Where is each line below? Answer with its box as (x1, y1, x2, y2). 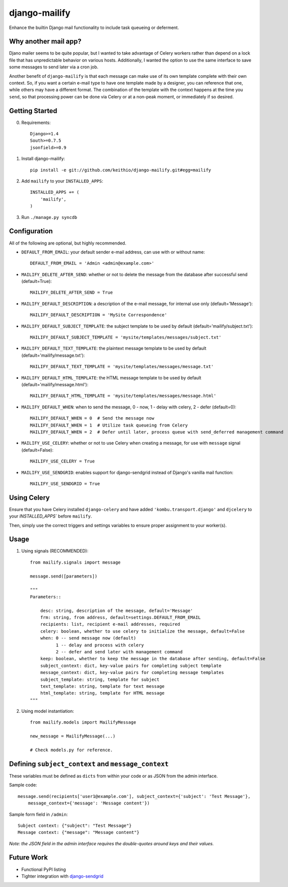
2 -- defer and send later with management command (55, 649, 183, 654)
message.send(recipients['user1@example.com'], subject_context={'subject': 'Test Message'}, (18, 794, 251, 799)
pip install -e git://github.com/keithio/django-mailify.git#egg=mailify (30, 167, 211, 173)
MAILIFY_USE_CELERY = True (30, 459, 95, 464)
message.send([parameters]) (30, 573, 98, 579)
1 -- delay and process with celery (55, 642, 144, 648)
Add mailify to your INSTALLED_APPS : (21, 178, 104, 184)
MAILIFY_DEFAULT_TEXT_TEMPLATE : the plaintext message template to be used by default (21, 345, 207, 351)
